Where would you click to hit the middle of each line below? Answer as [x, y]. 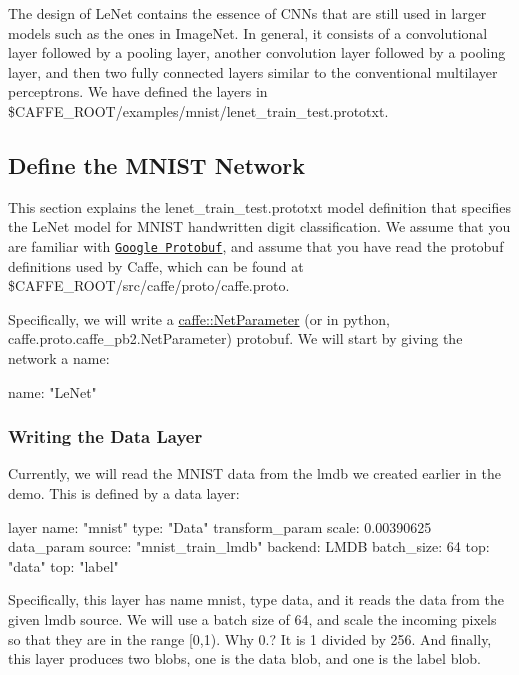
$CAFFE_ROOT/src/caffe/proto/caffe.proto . [149, 285]
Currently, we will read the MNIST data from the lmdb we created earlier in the [254, 473]
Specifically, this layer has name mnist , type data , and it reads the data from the [256, 599]
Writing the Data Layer [105, 436]
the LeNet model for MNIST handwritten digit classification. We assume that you [259, 226]
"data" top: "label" [63, 565]
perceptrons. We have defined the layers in [138, 91]
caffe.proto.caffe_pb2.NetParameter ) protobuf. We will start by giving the [235, 338]
